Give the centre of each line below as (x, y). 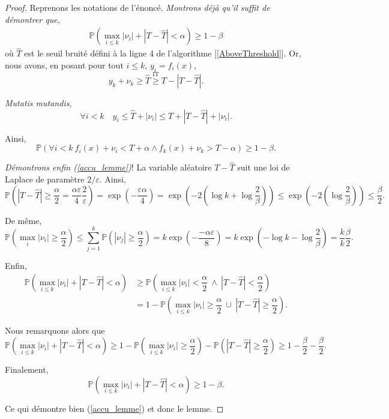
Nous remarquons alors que (55, 330)
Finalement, (27, 369)
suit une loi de (264, 167)
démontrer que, (32, 19)
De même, (23, 220)
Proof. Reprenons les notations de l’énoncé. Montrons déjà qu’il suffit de (137, 7)
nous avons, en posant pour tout (64, 65)
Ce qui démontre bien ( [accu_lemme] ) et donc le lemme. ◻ (114, 408)
